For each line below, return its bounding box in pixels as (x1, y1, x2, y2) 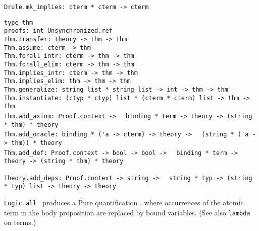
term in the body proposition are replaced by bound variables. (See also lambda (4, 207, 250, 217)
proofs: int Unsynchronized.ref (4, 27, 113, 35)
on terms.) (4, 217, 36, 227)
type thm (4, 19, 33, 26)
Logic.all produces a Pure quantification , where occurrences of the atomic (4, 197, 244, 208)
